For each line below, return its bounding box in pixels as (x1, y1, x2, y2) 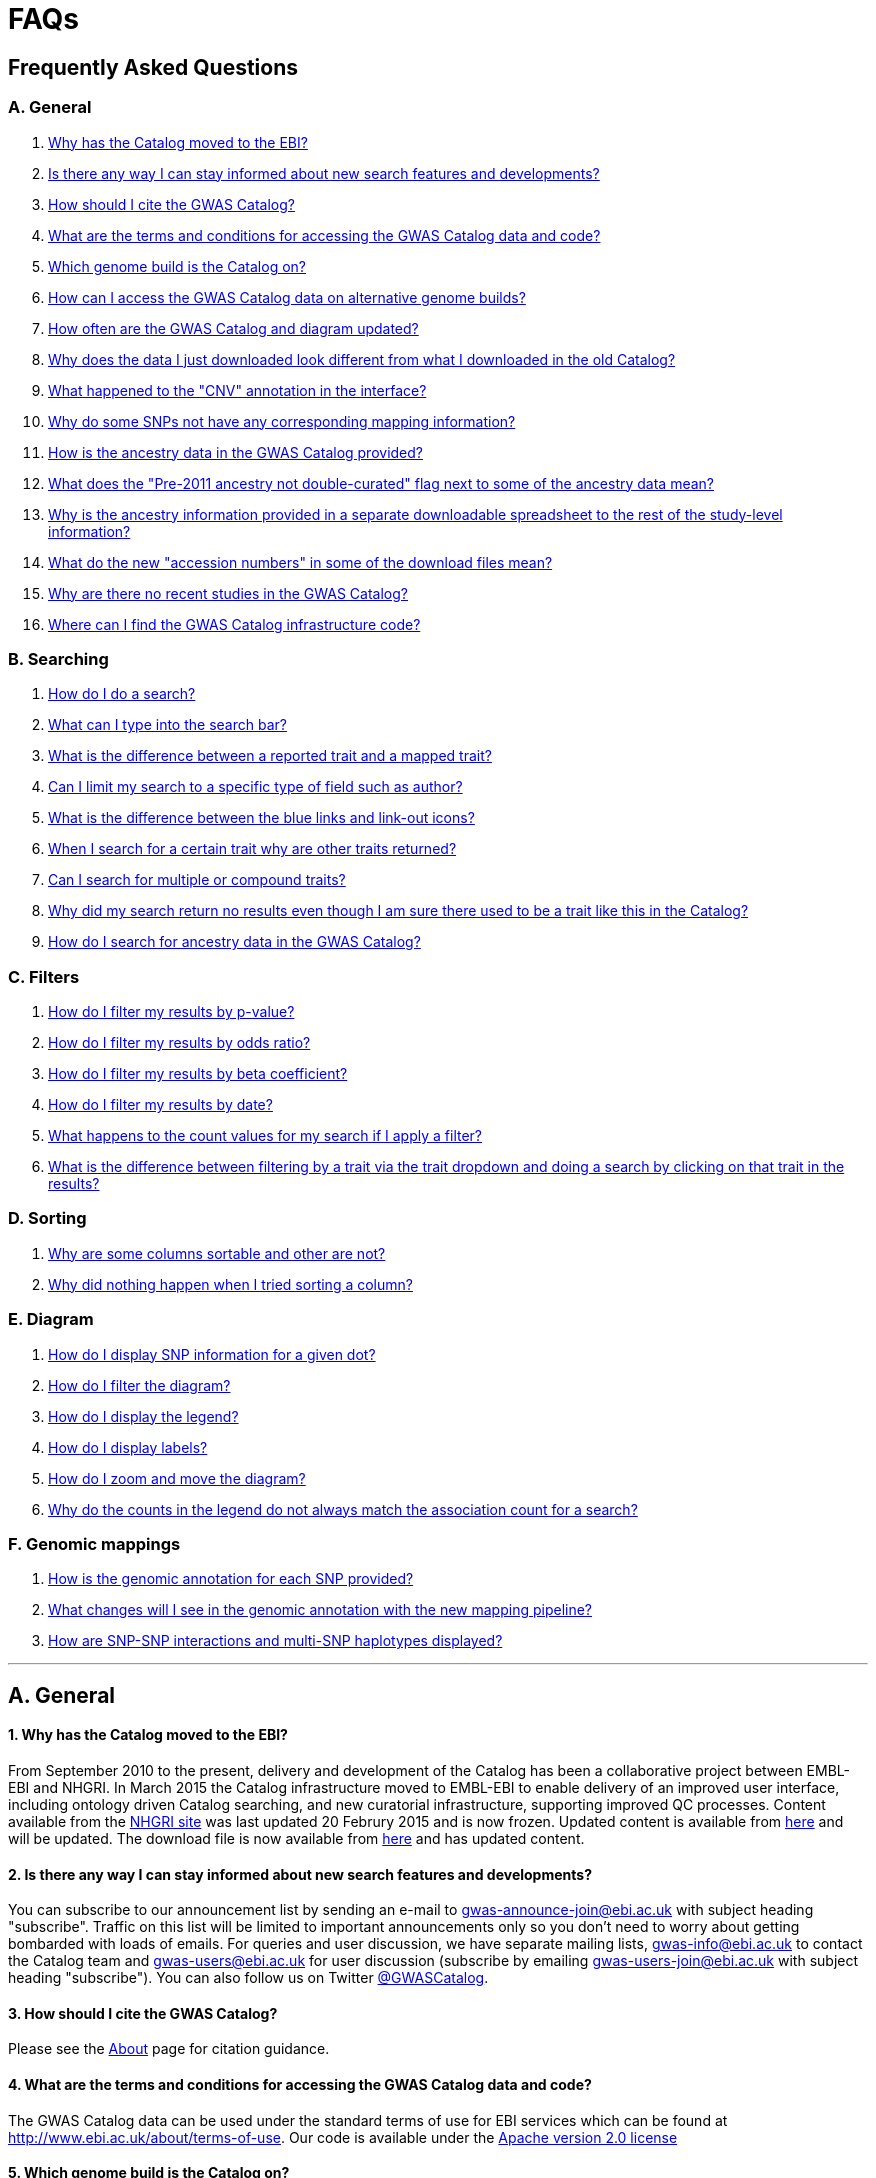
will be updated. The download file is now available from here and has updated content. (8, 1829, 585, 1847)
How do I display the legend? (48, 1407, 239, 1425)
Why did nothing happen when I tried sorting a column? (48, 1275, 413, 1293)
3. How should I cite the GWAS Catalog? (8, 2004, 278, 2022)
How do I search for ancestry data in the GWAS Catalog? (48, 933, 421, 951)
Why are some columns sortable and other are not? (48, 1244, 386, 1262)
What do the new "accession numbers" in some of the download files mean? (48, 553, 553, 571)
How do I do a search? (48, 685, 196, 703)
